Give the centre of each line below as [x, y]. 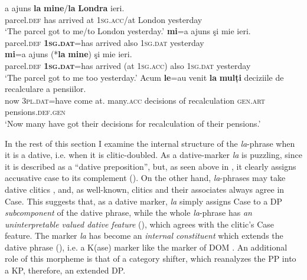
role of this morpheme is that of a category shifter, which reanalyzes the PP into [151, 258]
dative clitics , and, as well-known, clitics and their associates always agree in [145, 189]
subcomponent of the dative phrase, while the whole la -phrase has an [128, 213]
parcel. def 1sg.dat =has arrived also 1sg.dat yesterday [104, 42]
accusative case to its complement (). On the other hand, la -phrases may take [145, 178]
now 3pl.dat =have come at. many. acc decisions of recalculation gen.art [135, 100]
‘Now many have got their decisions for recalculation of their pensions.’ [133, 123]
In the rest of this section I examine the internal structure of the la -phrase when [150, 143]
